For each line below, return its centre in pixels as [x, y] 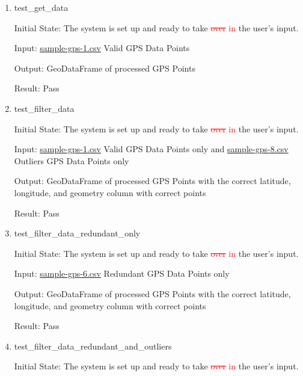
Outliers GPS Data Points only [72, 160]
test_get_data [41, 7]
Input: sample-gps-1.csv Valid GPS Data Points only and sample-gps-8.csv [151, 149]
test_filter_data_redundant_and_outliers [93, 346]
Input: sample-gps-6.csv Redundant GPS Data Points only [122, 273]
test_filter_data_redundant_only [77, 233]
